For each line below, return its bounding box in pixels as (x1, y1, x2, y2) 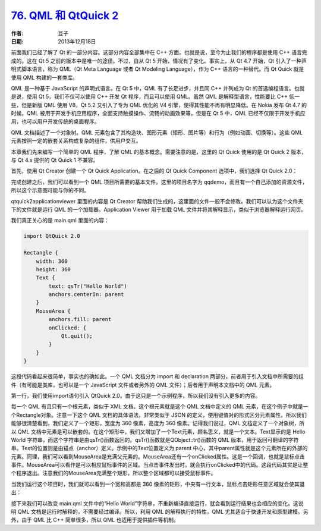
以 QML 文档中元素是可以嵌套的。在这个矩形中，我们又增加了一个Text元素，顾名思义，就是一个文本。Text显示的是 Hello (11, 428, 306, 435)
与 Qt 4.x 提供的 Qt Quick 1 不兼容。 (11, 156, 99, 164)
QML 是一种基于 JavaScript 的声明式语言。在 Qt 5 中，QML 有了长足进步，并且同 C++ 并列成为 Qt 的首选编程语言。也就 (11, 84, 305, 92)
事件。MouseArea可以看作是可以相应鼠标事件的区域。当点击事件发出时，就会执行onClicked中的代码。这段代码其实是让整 (11, 461, 309, 469)
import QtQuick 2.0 (23, 232, 80, 240)
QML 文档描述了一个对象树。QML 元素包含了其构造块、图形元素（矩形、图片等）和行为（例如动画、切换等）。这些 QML (11, 128, 303, 136)
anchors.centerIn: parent (48, 291, 124, 298)
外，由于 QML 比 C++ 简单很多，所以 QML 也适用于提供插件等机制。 (11, 516, 179, 523)
